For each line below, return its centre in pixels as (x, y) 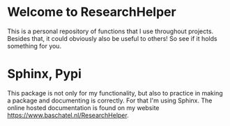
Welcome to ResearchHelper (92, 12)
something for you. (34, 46)
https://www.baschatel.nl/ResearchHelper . (68, 115)
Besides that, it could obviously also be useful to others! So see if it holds (112, 38)
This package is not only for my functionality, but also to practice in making (115, 93)
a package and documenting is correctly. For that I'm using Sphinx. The (110, 100)
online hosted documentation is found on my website (83, 107)
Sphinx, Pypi (45, 74)
